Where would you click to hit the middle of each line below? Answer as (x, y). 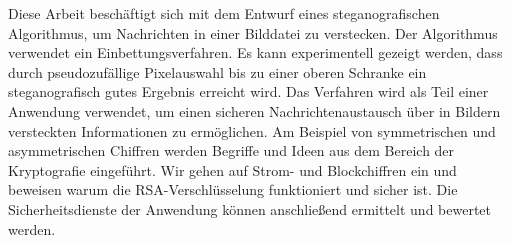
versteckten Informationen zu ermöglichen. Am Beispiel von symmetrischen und (252, 130)
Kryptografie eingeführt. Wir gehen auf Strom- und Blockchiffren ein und (232, 169)
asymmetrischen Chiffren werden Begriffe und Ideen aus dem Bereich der (231, 150)
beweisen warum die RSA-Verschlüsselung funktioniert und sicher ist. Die (233, 189)
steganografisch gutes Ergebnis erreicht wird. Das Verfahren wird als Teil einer (248, 91)
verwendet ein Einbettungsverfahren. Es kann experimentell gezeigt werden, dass (255, 52)
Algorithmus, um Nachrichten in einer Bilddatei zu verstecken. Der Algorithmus (253, 32)
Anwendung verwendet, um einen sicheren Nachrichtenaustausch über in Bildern (254, 110)
